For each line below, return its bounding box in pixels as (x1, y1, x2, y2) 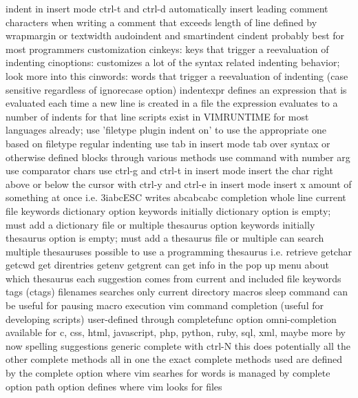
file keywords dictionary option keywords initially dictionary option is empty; (6, 203, 331, 218)
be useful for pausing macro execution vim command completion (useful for (6, 298, 324, 313)
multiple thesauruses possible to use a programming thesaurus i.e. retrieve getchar (6, 244, 352, 258)
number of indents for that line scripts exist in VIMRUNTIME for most (6, 109, 309, 123)
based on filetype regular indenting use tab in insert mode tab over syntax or (6, 136, 330, 150)
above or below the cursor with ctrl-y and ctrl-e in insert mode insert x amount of (6, 176, 352, 191)
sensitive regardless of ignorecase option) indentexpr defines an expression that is (6, 82, 347, 96)
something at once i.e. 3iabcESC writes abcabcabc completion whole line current (6, 190, 346, 205)
